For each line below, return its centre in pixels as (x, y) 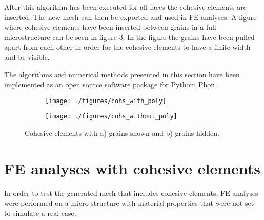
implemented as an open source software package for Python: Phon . (112, 84)
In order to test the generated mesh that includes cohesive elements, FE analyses (131, 193)
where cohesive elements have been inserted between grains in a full (110, 27)
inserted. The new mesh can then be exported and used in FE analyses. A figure (130, 17)
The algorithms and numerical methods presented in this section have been (122, 74)
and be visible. (27, 57)
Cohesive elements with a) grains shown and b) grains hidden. (122, 133)
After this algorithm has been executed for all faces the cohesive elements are (125, 7)
